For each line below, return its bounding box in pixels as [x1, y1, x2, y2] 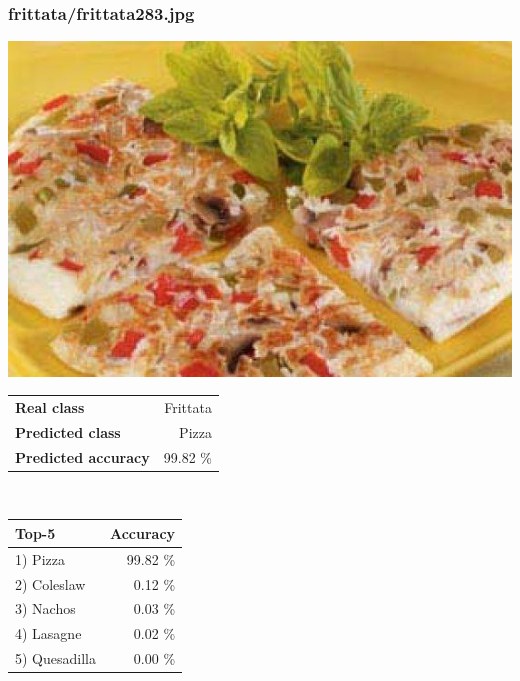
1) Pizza [15, 548, 65, 569]
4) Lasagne [15, 623, 82, 644]
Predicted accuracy [15, 446, 150, 467]
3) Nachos [15, 598, 76, 619]
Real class [15, 396, 85, 417]
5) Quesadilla [15, 648, 96, 669]
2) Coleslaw [15, 573, 86, 594]
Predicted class [15, 421, 121, 442]
